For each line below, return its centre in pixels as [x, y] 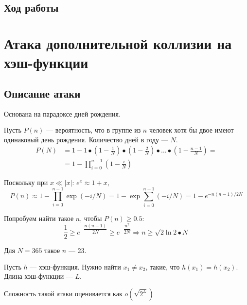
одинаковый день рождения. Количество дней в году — [86, 139]
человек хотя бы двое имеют [191, 130]
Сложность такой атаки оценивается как [63, 293]
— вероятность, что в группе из [94, 130]
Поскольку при [26, 182]
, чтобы [91, 218]
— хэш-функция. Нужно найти [75, 266]
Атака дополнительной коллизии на [118, 43]
